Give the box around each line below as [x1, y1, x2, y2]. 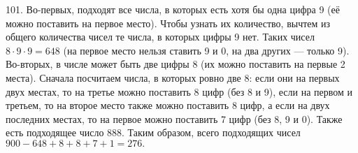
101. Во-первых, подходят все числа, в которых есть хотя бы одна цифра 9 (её [6, 2, 340, 16]
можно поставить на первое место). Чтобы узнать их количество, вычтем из [6, 15, 331, 30]
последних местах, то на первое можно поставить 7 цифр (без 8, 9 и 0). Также [6, 111, 343, 126]
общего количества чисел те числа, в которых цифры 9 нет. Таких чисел [6, 29, 315, 44]
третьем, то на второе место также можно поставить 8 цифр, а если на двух [6, 98, 330, 112]
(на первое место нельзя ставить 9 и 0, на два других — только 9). [63, 43, 350, 57]
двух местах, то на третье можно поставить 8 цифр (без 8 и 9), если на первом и [6, 84, 353, 99]
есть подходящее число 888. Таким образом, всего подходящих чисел [6, 125, 301, 140]
